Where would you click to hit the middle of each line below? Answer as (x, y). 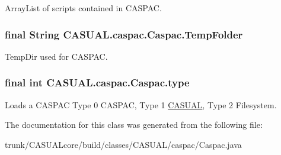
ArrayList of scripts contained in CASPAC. (83, 8)
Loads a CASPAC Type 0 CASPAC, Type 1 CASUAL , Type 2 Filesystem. (141, 104)
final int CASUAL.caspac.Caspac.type (97, 83)
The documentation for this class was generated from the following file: (134, 125)
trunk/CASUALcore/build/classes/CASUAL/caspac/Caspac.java (123, 144)
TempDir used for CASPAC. (56, 56)
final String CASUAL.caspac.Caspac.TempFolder (124, 34)
